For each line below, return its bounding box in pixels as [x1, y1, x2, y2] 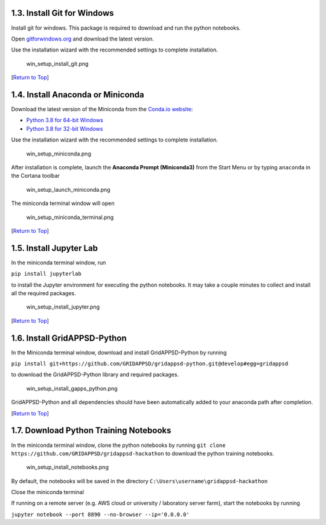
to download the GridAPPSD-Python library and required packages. [11, 371, 179, 378]
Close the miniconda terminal [11, 489, 85, 496]
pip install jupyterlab [11, 270, 81, 278]
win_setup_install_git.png [26, 60, 89, 67]
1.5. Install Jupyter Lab [11, 243, 98, 253]
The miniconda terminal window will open [11, 200, 115, 207]
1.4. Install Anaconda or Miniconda [11, 90, 144, 100]
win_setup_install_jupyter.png [26, 303, 100, 311]
